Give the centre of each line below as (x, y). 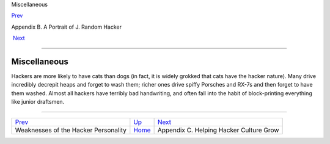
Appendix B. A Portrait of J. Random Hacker (67, 27)
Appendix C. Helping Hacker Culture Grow (218, 130)
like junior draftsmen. (38, 102)
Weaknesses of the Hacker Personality (71, 130)
